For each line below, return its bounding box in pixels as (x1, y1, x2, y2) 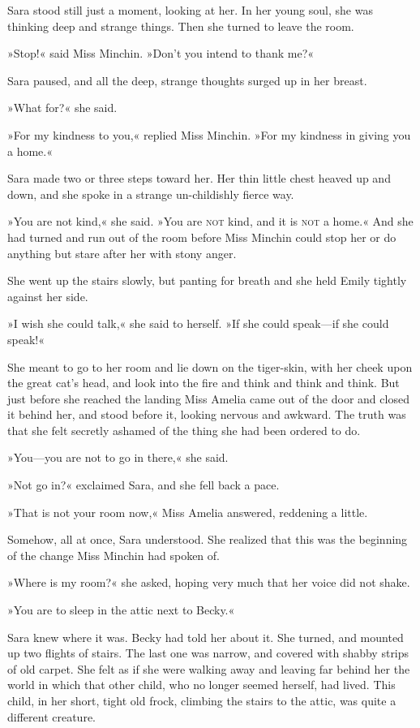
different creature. (7, 708, 96, 725)
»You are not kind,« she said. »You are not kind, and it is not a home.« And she (7, 213, 414, 230)
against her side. (7, 287, 88, 304)
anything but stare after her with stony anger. (7, 244, 237, 261)
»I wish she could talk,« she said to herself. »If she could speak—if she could (7, 315, 389, 332)
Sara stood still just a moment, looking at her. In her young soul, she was (7, 2, 373, 18)
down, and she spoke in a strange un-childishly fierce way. (7, 185, 294, 202)
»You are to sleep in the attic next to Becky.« (7, 601, 235, 618)
